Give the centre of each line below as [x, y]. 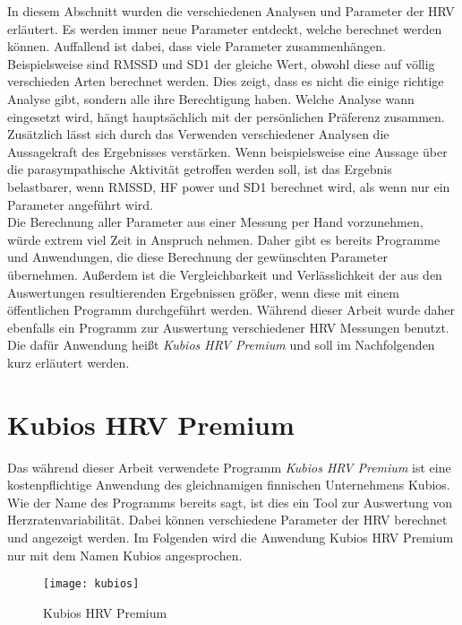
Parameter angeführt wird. [80, 204]
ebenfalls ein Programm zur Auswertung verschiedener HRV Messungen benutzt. [228, 327]
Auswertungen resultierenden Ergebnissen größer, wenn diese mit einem [203, 292]
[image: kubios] [91, 584]
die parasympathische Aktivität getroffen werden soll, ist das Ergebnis [200, 169]
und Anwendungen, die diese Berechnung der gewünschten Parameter [197, 257]
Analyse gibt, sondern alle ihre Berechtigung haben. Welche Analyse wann [211, 98]
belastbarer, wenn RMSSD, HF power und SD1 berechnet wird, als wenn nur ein [229, 186]
